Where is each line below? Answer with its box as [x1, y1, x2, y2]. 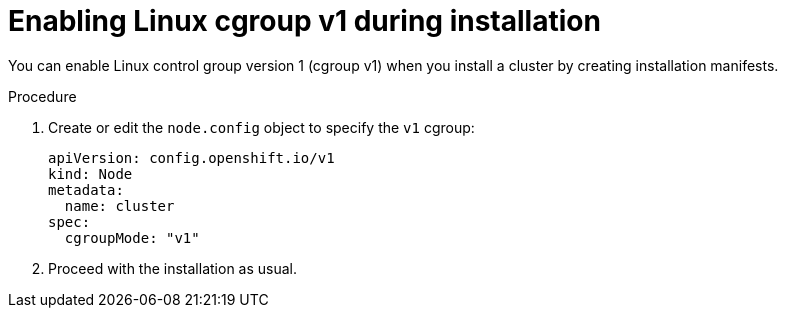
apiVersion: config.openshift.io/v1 [48, 149, 335, 166]
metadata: [48, 181, 124, 198]
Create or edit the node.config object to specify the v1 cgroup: [48, 118, 475, 136]
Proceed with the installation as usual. [48, 259, 298, 277]
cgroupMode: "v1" [64, 229, 200, 246]
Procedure [8, 87, 77, 105]
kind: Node [48, 165, 133, 182]
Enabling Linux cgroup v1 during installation [8, 4, 601, 38]
